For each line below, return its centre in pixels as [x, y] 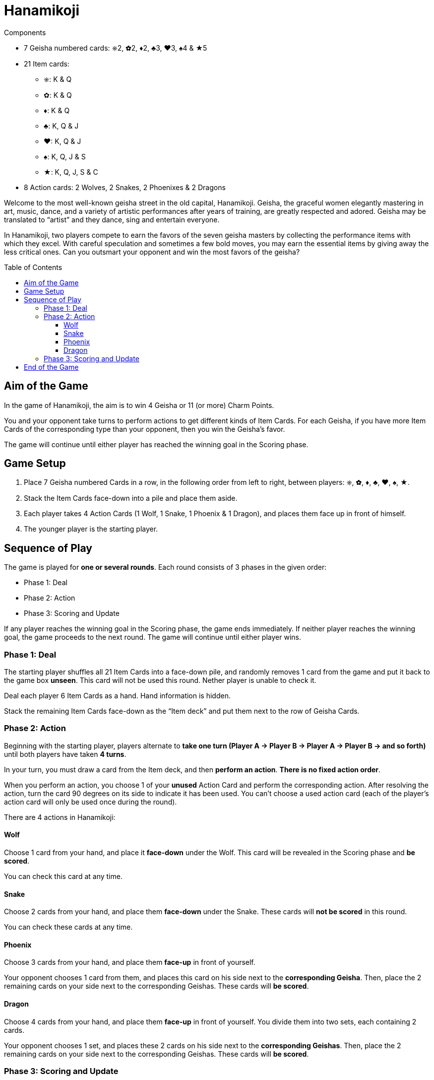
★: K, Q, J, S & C [71, 172]
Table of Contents [33, 267]
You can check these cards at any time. [68, 927]
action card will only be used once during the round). [91, 802]
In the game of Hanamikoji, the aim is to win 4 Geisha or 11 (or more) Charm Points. [139, 405]
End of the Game [51, 367]
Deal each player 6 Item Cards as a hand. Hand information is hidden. [117, 696]
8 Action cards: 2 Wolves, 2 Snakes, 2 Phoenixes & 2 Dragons [125, 187]
